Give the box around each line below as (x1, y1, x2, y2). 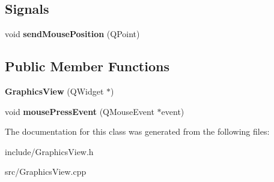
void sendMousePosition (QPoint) (5, 28, 140, 40)
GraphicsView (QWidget (5, 85, 104, 97)
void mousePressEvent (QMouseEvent (5, 105, 154, 117)
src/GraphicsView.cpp (5, 165, 87, 178)
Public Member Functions (5, 57, 169, 75)
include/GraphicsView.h (5, 145, 94, 157)
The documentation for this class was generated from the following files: (5, 125, 270, 138)
